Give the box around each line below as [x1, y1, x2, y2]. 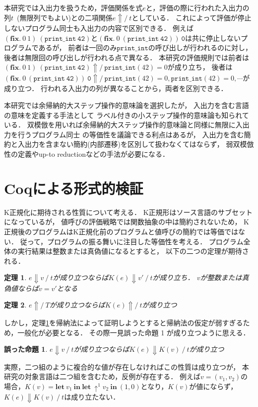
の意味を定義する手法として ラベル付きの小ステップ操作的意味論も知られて [4, 109, 249, 120]
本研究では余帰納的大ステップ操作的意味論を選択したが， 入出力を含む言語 [4, 100, 249, 110]
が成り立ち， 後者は [167, 62, 233, 72]
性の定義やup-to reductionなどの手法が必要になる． [4, 149, 169, 159]
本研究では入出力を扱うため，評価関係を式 [4, 2, 143, 12]
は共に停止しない [185, 32, 241, 43]
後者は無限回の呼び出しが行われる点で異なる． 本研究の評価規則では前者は [4, 52, 249, 62]
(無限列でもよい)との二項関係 [17, 12, 113, 22]
